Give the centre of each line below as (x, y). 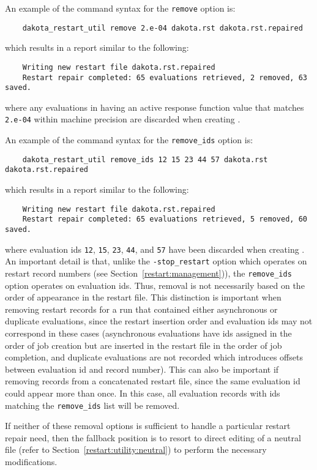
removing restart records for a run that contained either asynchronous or (141, 309)
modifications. (31, 461)
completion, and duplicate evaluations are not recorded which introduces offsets (154, 357)
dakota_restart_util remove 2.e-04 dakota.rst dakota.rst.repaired (162, 28)
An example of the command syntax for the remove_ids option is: (129, 140)
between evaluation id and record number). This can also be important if (142, 369)
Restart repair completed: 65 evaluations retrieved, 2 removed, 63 (165, 77)
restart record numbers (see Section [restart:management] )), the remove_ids (148, 273)
